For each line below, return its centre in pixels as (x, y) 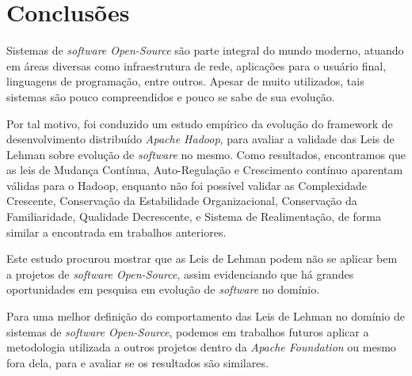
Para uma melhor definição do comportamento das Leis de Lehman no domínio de (206, 316)
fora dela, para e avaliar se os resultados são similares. (137, 362)
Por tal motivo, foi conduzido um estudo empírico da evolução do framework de (200, 123)
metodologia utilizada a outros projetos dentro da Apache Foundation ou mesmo (201, 347)
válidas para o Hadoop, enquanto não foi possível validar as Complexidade (187, 185)
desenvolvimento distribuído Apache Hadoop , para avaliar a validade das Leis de (200, 139)
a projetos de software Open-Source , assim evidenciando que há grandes (180, 273)
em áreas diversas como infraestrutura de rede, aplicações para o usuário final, (196, 65)
